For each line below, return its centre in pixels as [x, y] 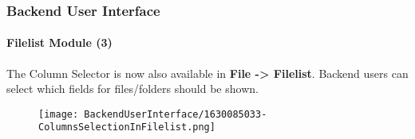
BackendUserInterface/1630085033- [176, 114]
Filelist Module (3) [59, 42]
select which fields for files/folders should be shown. [132, 89]
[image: [59, 114]
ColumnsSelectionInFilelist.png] [127, 127]
